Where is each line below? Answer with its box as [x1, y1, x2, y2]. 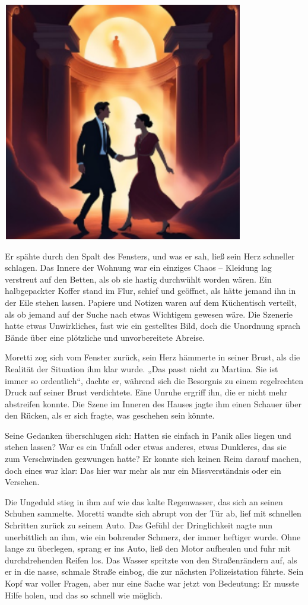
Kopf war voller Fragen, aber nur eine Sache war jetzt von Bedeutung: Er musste [5, 577, 299, 590]
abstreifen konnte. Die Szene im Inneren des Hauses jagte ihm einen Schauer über [5, 397, 301, 410]
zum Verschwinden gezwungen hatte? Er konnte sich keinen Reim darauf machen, [5, 452, 301, 465]
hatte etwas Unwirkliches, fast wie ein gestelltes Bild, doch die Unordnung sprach [5, 319, 301, 332]
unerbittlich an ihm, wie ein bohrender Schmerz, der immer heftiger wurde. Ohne [5, 530, 301, 543]
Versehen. [5, 476, 40, 488]
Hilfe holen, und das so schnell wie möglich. [5, 588, 163, 601]
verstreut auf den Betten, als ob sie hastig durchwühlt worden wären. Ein [5, 273, 272, 285]
